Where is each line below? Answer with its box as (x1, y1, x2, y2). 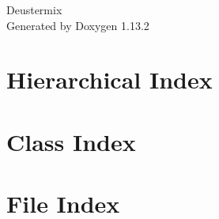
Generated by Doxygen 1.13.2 (6, 17, 149, 33)
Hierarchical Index (6, 63, 213, 96)
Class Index (6, 125, 136, 157)
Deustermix (6, 2, 62, 17)
